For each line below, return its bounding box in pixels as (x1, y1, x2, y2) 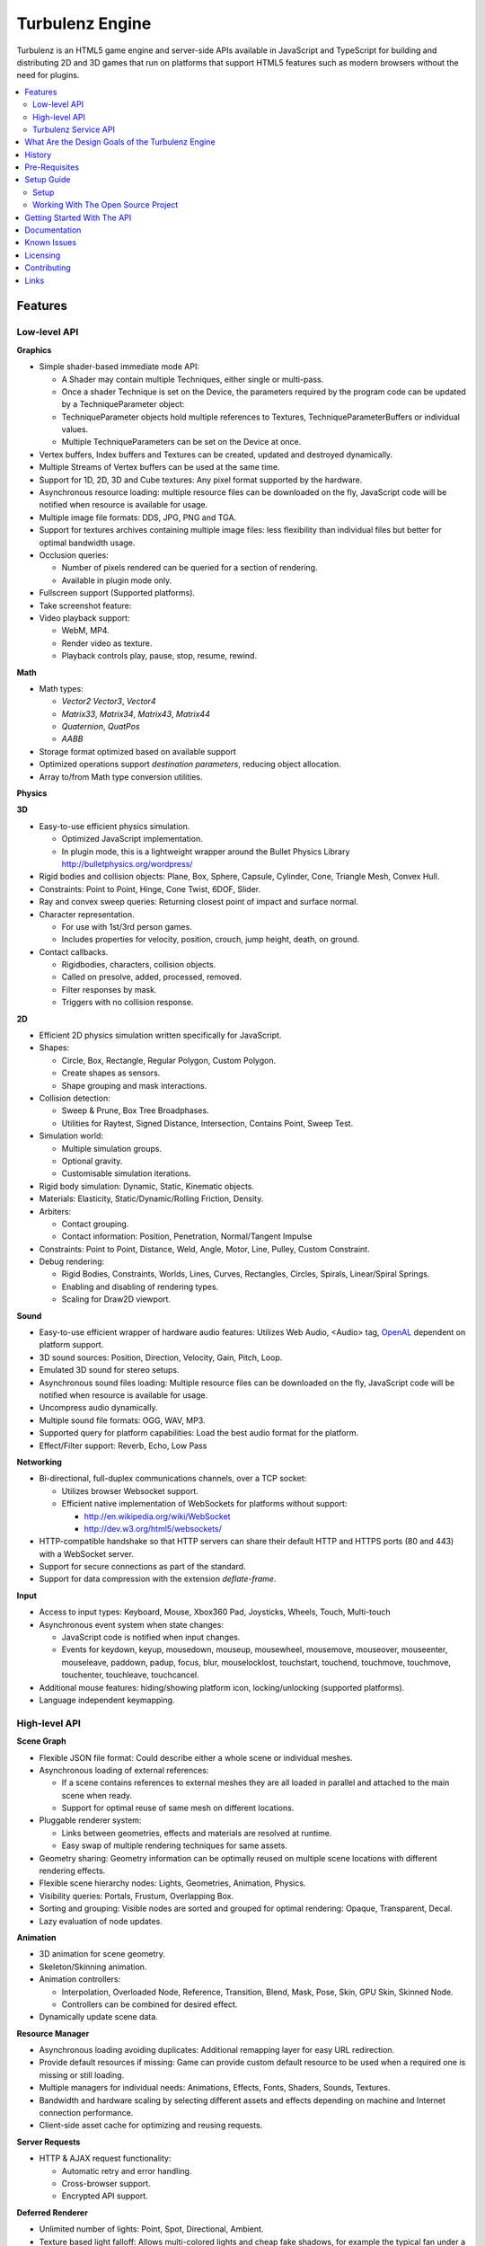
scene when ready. (61, 1790, 133, 1800)
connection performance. (39, 2108, 134, 2118)
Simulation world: (39, 1130, 103, 1141)
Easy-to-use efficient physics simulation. (39, 820, 190, 831)
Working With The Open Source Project (32, 199, 179, 210)
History (24, 149, 52, 160)
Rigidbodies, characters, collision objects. (61, 959, 216, 970)
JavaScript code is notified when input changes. (61, 1631, 241, 1643)
